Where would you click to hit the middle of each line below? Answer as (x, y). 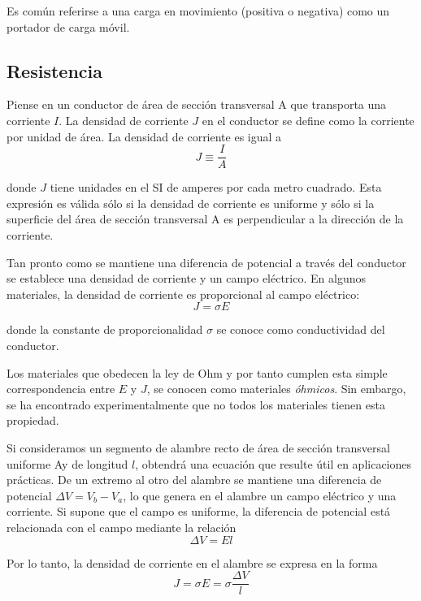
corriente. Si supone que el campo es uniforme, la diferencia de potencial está (199, 511)
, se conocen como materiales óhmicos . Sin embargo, (276, 389)
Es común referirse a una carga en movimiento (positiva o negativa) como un (198, 11)
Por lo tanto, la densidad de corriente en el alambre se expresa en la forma (192, 562)
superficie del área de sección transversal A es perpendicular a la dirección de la (205, 219)
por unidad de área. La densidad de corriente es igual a (144, 136)
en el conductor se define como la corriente (308, 120)
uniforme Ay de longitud (67, 463)
